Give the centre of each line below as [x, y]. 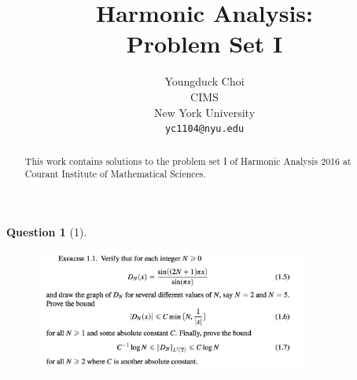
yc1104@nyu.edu [204, 129]
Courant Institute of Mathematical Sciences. [115, 174]
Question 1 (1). [47, 231]
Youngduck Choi [204, 81]
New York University [204, 112]
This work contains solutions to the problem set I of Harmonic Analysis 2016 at [188, 161]
